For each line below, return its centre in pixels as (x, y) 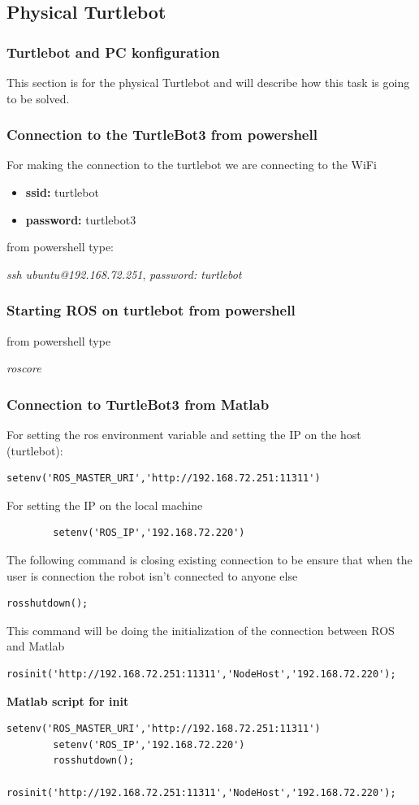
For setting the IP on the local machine (105, 505)
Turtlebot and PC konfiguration (113, 52)
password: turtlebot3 (81, 219)
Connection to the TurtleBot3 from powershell (162, 135)
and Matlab (36, 646)
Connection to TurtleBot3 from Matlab (138, 404)
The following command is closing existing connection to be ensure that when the (209, 559)
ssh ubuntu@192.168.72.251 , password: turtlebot (124, 274)
